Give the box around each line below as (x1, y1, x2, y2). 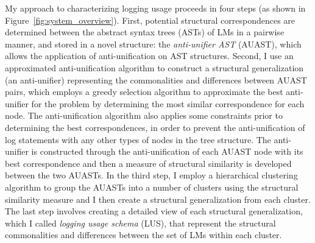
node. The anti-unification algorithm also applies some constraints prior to (5, 109, 283, 122)
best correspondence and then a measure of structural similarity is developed (5, 157, 292, 169)
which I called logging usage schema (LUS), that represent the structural (5, 216, 276, 229)
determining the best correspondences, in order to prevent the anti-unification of (5, 121, 305, 133)
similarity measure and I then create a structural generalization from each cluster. (5, 192, 311, 205)
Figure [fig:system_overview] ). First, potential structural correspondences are (5, 13, 296, 26)
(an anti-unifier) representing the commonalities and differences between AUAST (5, 73, 307, 86)
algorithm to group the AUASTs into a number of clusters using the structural (5, 180, 299, 193)
